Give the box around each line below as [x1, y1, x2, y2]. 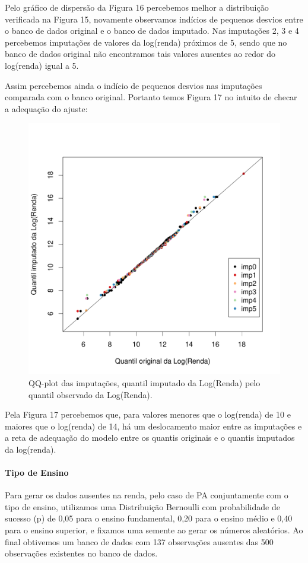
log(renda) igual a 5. [5, 59, 79, 71]
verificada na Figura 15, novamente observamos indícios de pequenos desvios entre [5, 12, 303, 25]
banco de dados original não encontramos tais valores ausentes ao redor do [5, 47, 276, 60]
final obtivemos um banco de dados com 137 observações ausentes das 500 [5, 535, 274, 548]
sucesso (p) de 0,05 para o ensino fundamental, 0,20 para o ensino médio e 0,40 [5, 512, 293, 524]
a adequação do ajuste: [5, 102, 88, 114]
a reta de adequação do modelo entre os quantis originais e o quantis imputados [5, 431, 295, 444]
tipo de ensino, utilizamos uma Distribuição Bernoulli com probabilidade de [5, 500, 280, 513]
